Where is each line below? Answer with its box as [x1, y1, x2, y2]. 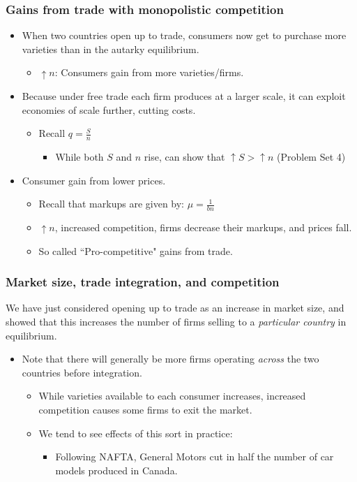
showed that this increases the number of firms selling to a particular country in [6, 314, 347, 329]
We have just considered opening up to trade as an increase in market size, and [6, 300, 344, 315]
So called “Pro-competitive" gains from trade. [38, 243, 233, 258]
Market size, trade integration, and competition [6, 273, 280, 291]
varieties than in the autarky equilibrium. [22, 41, 199, 56]
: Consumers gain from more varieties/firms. [54, 65, 244, 80]
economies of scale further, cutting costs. [22, 102, 196, 117]
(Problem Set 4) [277, 149, 346, 164]
